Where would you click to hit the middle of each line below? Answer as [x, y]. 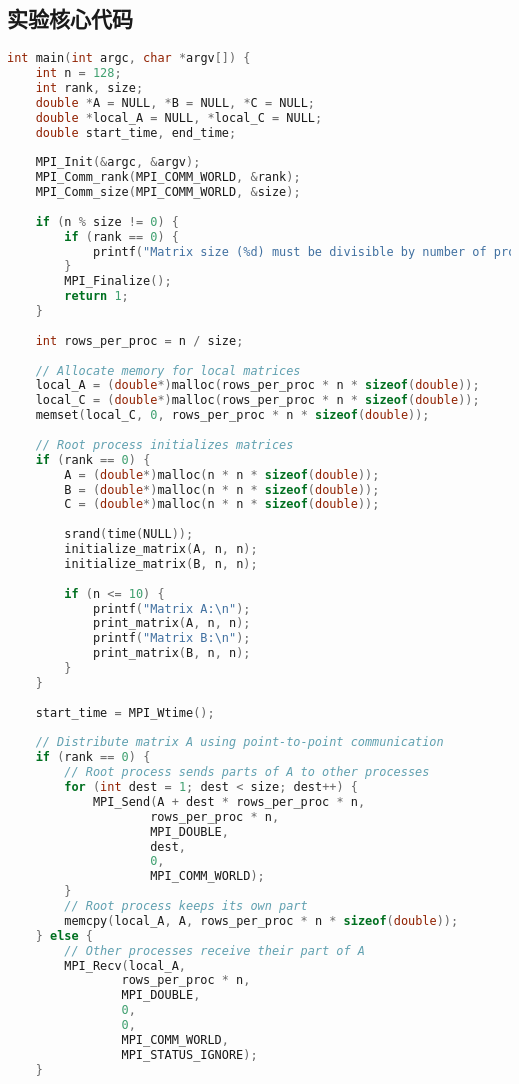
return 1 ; [96, 296]
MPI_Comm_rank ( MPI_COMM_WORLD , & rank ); [168, 177]
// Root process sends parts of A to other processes [247, 772]
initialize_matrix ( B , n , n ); [161, 563]
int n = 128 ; [78, 73]
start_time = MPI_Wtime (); [125, 712]
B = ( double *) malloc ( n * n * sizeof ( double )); [222, 489]
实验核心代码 [70, 18]
